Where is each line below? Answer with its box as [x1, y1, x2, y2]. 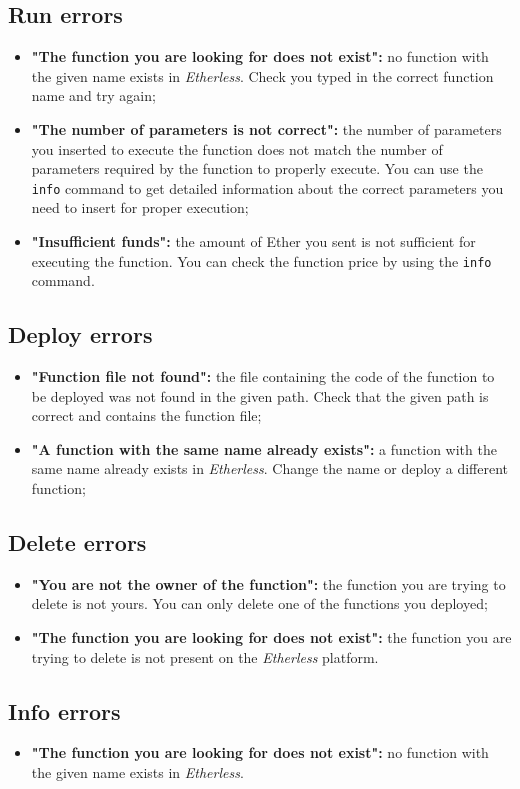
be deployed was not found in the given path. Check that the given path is [31, 385, 489, 406]
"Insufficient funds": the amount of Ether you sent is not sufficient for [31, 231, 476, 252]
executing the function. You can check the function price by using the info [31, 250, 492, 271]
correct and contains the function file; [31, 405, 262, 426]
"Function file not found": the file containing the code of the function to [31, 366, 495, 387]
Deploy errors [8, 319, 153, 350]
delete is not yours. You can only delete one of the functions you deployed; [31, 593, 488, 614]
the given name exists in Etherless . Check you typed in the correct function [31, 65, 494, 86]
